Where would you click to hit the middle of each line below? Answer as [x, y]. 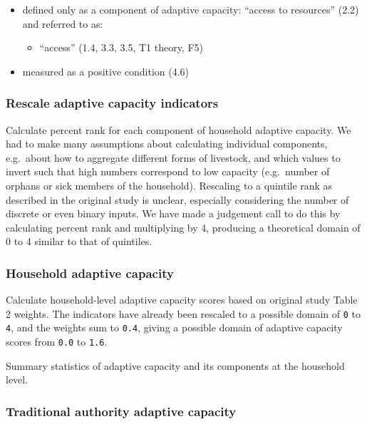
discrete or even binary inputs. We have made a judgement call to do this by [173, 213]
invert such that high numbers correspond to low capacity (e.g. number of [168, 171]
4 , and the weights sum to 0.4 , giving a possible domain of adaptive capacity [174, 327]
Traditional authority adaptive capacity [121, 411]
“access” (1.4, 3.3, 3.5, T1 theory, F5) [122, 47]
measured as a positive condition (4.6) [106, 71]
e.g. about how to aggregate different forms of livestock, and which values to [173, 157]
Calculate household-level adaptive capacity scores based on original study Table [182, 300]
